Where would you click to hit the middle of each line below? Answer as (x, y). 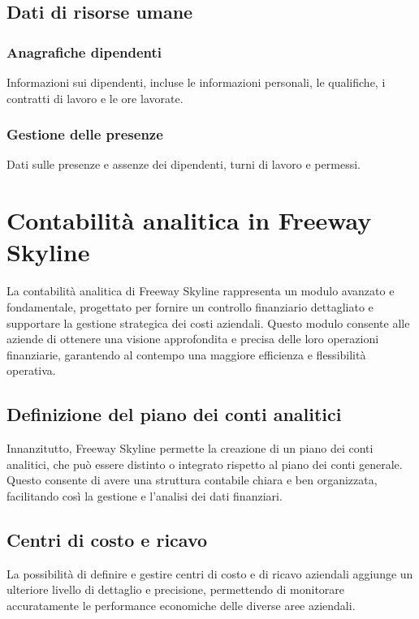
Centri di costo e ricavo (107, 539)
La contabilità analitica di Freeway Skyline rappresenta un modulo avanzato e (201, 291)
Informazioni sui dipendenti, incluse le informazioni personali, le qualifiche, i (196, 82)
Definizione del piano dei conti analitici (174, 414)
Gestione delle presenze (85, 134)
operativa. (31, 370)
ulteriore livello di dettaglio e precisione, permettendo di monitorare (176, 589)
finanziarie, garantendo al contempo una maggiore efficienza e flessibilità (186, 354)
